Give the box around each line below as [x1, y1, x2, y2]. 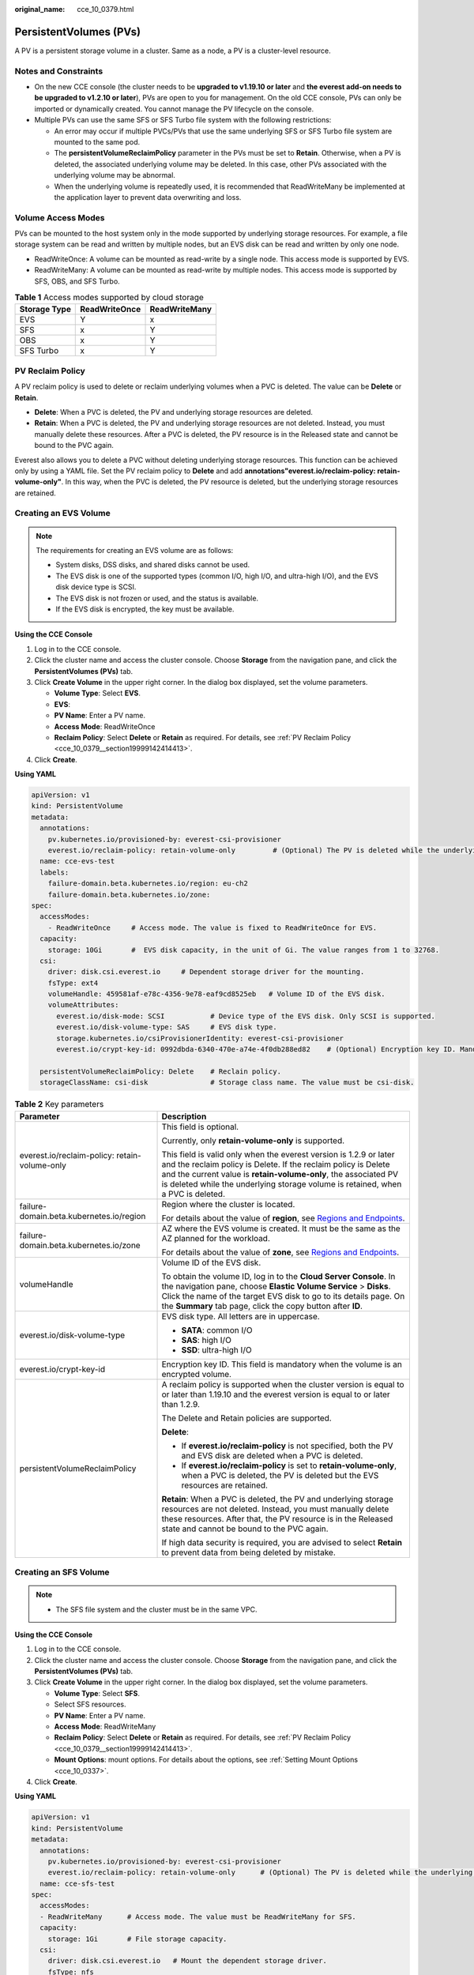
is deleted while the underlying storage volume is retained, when [161, 1178, 402, 1189]
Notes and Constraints [14, 66, 103, 77]
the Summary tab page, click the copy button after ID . [161, 1300, 363, 1311]
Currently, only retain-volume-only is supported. [161, 1134, 345, 1145]
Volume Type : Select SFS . [54, 1688, 140, 1698]
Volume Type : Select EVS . [54, 688, 141, 698]
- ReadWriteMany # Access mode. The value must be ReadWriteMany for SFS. [39, 1912, 357, 1921]
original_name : [14, 5, 66, 13]
